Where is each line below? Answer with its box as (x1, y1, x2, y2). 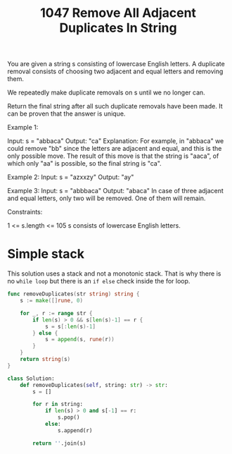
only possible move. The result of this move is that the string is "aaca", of (7, 152, 219, 160)
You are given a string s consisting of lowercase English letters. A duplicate (7, 60, 225, 68)
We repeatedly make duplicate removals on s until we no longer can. (7, 88, 205, 97)
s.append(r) (57, 427, 93, 434)
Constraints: (7, 208, 43, 216)
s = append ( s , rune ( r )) (44, 336, 115, 343)
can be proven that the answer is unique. (7, 109, 126, 118)
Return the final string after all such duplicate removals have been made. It (7, 102, 223, 111)
